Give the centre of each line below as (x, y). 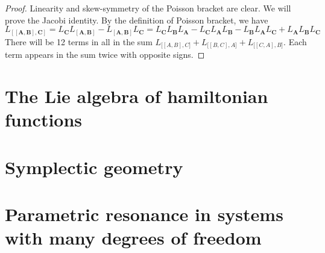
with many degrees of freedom (133, 238)
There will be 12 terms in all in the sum (79, 41)
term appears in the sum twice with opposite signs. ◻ (105, 55)
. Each (295, 41)
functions (44, 120)
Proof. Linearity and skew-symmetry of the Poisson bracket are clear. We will (148, 8)
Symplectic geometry (94, 167)
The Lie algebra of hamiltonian (137, 96)
